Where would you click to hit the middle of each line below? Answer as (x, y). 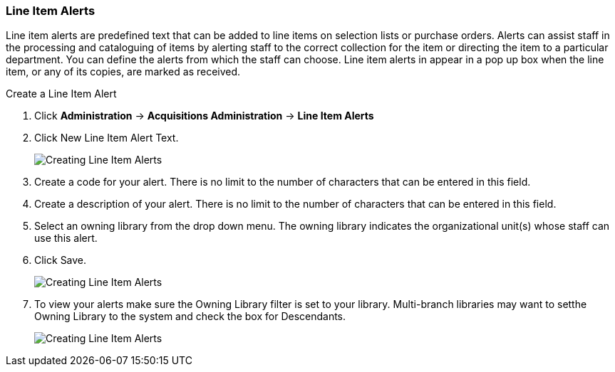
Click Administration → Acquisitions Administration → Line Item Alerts (204, 116)
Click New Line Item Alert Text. (107, 138)
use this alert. (66, 238)
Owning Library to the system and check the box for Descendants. (190, 317)
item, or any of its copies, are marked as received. (123, 72)
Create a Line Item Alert (61, 94)
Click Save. (61, 260)
